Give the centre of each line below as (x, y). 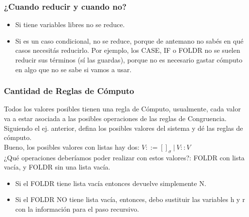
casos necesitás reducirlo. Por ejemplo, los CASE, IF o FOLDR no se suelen (128, 50)
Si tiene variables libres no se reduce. (70, 24)
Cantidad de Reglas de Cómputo (69, 91)
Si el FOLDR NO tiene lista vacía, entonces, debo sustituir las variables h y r (130, 199)
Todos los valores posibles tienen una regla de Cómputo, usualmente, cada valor (123, 109)
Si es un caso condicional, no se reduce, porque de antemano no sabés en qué (129, 40)
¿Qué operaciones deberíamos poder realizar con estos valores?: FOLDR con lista (124, 157)
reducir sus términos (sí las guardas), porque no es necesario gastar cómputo (129, 60)
